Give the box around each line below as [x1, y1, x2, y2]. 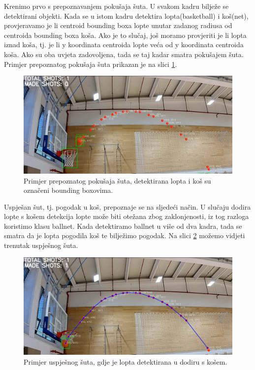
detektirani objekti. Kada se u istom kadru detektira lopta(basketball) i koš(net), [4, 10, 249, 21]
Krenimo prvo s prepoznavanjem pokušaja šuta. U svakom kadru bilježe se [4, 1, 229, 11]
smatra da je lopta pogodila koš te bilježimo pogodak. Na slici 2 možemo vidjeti [4, 230, 245, 241]
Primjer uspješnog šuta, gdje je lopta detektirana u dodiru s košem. [24, 357, 227, 367]
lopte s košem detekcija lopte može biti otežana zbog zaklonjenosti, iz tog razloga [4, 211, 249, 221]
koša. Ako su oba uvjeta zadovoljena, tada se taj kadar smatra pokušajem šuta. [4, 49, 244, 59]
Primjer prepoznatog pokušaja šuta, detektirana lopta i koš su [24, 175, 211, 185]
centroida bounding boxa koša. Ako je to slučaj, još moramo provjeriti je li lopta [4, 30, 247, 40]
